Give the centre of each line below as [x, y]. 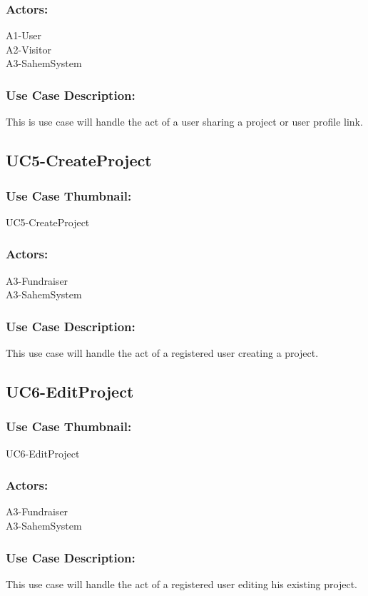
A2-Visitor [29, 49]
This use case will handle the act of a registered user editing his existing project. [182, 584]
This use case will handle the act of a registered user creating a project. [162, 353]
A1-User [24, 35]
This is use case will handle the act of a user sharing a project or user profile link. [184, 122]
